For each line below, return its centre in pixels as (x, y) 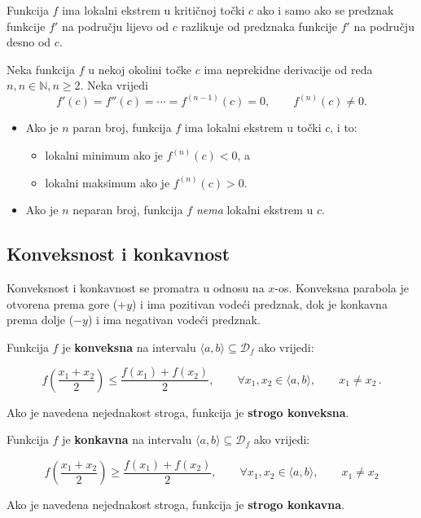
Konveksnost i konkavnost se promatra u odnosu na (136, 287)
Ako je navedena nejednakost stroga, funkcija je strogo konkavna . (176, 505)
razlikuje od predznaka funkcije (259, 26)
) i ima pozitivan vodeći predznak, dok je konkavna (260, 303)
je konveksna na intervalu (129, 347)
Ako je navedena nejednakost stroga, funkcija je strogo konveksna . (178, 412)
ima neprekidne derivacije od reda (288, 69)
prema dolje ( (40, 320)
